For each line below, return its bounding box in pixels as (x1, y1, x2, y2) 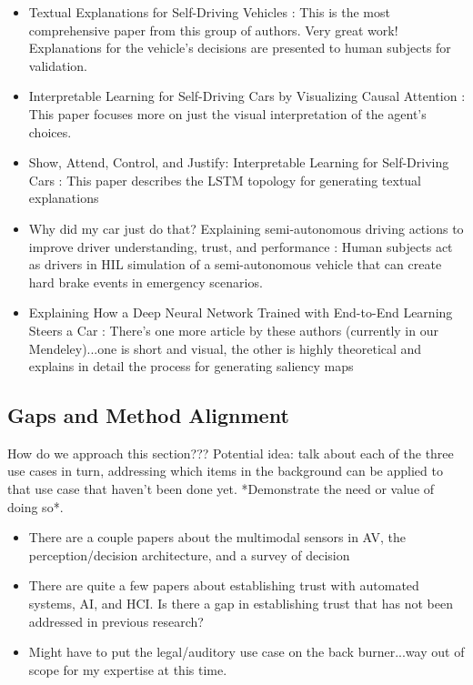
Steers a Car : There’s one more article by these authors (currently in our (28, 320, 438, 339)
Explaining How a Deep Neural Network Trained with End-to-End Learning (28, 303, 453, 322)
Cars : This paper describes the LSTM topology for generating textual (28, 170, 422, 189)
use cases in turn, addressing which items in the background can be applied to (7, 461, 443, 480)
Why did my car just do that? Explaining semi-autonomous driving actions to (28, 218, 464, 237)
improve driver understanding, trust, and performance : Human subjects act (28, 237, 453, 256)
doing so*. (7, 497, 64, 516)
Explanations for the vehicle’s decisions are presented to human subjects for (28, 38, 451, 57)
